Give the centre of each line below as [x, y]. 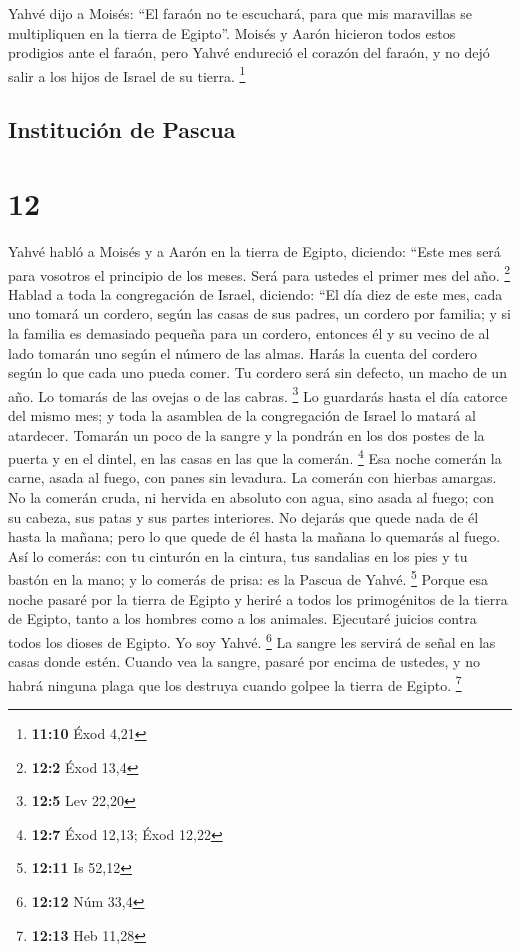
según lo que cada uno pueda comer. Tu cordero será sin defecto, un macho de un [257, 372]
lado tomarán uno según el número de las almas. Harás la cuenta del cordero [243, 352]
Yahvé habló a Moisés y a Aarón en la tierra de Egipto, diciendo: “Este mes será [254, 250]
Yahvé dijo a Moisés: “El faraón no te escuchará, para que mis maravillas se [240, 13]
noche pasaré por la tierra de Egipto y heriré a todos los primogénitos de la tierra [258, 598]
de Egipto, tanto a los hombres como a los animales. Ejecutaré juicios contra [242, 618]
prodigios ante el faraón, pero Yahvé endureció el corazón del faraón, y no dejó [249, 52]
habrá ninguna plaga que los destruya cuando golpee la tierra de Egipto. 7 [235, 683]
